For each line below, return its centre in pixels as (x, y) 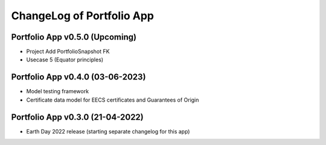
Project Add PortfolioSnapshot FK (68, 52)
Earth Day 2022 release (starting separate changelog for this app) (108, 131)
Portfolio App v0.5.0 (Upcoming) (74, 37)
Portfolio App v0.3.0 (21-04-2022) (78, 117)
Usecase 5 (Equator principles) (65, 60)
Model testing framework (58, 91)
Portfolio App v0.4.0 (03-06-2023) (78, 77)
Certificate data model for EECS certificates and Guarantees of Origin (113, 100)
